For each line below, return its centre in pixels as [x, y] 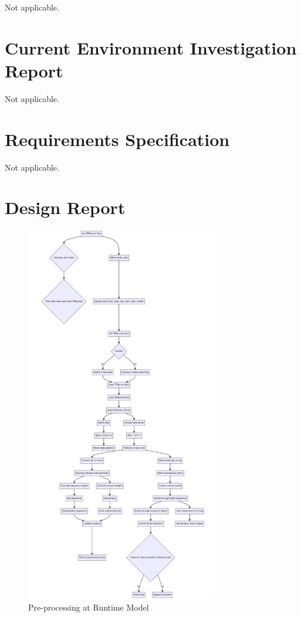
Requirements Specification [117, 139]
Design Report [65, 207]
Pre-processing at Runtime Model [89, 607]
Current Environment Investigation [151, 47]
